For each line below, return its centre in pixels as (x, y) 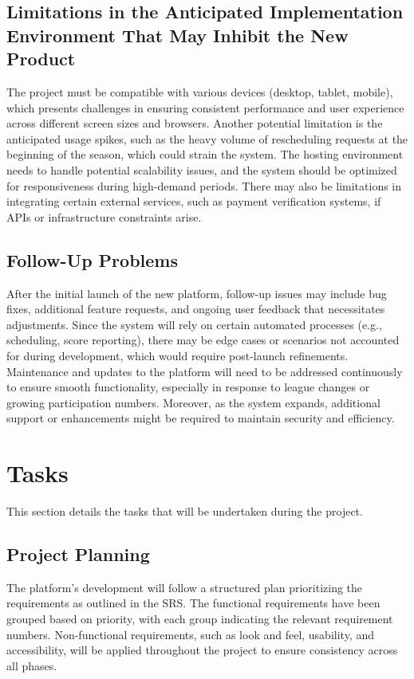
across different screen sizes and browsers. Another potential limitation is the (195, 123)
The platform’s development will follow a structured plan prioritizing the (185, 587)
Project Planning (78, 553)
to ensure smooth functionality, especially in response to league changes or (188, 387)
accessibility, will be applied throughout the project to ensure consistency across (202, 650)
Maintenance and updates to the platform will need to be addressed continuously (205, 371)
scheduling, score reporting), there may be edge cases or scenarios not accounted (203, 340)
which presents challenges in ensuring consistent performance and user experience (205, 107)
